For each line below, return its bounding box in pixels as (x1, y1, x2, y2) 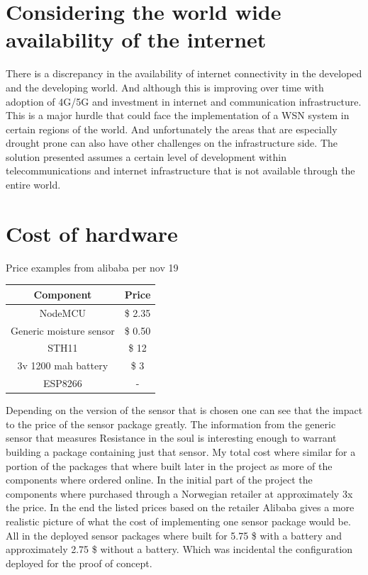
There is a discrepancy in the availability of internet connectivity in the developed (6, 66, 362, 81)
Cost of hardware (6, 218, 178, 247)
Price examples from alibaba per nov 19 (6, 259, 179, 274)
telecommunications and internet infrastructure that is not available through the (6, 163, 355, 178)
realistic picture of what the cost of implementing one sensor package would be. (6, 513, 351, 528)
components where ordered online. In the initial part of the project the (6, 472, 313, 487)
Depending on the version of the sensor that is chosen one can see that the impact (6, 403, 363, 418)
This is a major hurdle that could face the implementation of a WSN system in (6, 108, 350, 123)
